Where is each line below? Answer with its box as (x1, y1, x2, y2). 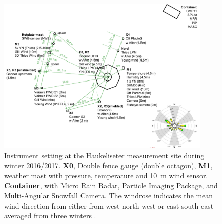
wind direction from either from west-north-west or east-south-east (4, 200, 214, 211)
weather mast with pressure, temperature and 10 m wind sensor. (4, 170, 208, 180)
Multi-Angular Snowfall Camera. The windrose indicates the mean (4, 190, 213, 200)
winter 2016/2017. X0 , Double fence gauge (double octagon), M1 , (4, 160, 213, 171)
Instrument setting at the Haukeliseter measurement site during (4, 150, 205, 160)
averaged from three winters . (4, 210, 96, 221)
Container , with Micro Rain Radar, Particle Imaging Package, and (4, 180, 218, 191)
